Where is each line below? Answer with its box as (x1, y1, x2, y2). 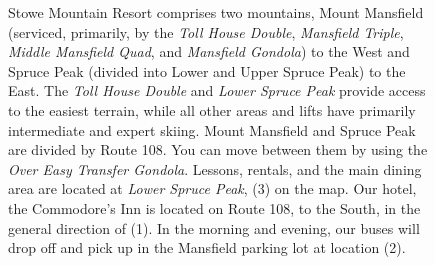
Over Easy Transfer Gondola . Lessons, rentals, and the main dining (8, 158, 422, 179)
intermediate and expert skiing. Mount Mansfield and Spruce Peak (8, 119, 416, 140)
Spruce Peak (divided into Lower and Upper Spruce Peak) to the (8, 60, 406, 81)
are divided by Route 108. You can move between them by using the (8, 139, 428, 160)
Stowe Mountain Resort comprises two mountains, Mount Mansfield (8, 2, 424, 22)
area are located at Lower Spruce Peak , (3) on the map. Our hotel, (8, 178, 417, 199)
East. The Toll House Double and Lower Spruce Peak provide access (8, 80, 426, 101)
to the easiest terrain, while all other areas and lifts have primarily (8, 99, 416, 120)
